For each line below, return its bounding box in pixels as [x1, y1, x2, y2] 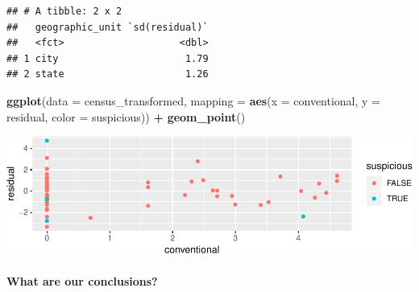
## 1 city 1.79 [6, 52, 209, 64]
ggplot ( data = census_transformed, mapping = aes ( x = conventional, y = [6, 92, 381, 109]
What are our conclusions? [6, 273, 158, 290]
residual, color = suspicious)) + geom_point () [6, 108, 246, 125]
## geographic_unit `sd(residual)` [6, 21, 209, 33]
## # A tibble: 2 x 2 [6, 6, 122, 17]
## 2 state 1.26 [6, 68, 209, 80]
